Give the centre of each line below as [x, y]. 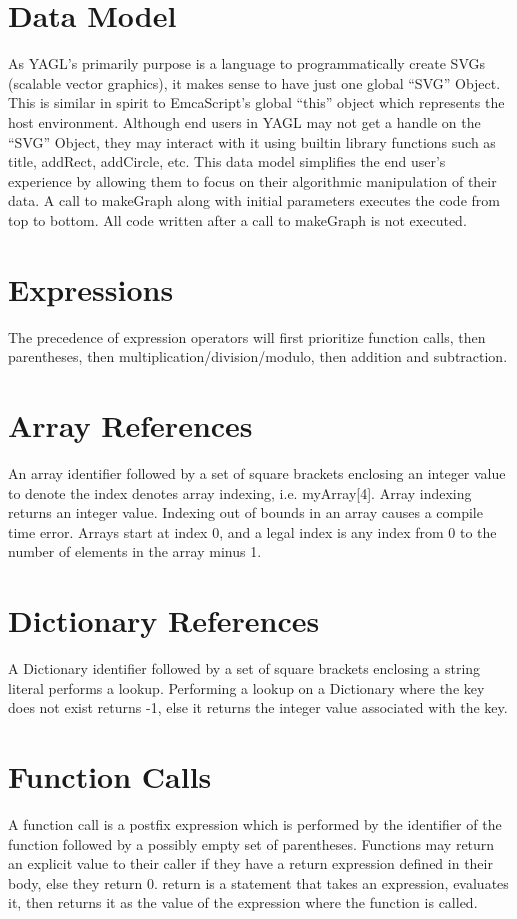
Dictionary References [164, 620]
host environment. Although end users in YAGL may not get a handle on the [244, 121]
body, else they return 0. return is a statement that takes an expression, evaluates [258, 882]
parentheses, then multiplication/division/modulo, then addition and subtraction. [258, 356]
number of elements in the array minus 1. [135, 551]
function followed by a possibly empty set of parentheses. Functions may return [251, 843]
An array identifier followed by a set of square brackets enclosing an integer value [257, 472]
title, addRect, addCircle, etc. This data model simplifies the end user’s [227, 161]
